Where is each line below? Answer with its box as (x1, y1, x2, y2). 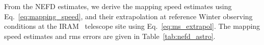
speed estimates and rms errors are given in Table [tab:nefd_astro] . (4, 30, 216, 41)
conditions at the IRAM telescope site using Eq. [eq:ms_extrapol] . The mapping (4, 21, 260, 31)
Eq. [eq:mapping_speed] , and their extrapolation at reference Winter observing (4, 11, 253, 21)
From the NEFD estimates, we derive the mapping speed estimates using (4, 1, 232, 11)
